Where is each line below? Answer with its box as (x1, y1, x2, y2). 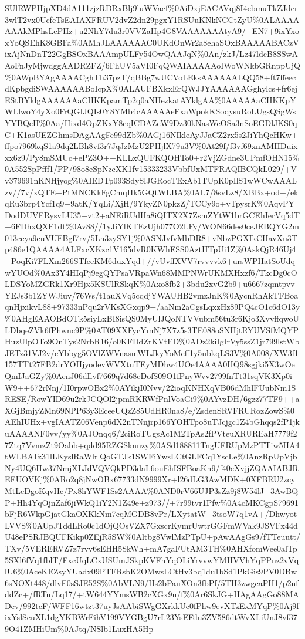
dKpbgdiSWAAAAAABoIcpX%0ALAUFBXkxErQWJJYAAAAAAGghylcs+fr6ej (5, 82, 298, 94)
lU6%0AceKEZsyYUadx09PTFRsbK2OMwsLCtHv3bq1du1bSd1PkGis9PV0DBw (5, 565, 297, 577)
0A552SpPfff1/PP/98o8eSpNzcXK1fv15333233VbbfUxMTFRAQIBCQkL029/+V (5, 163, 297, 175)
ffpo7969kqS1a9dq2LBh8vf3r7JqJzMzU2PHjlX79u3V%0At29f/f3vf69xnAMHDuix (5, 140, 298, 152)
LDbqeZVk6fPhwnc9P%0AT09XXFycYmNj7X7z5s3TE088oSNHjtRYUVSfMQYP (5, 323, 299, 336)
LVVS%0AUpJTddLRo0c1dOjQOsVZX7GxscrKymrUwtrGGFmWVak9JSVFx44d (5, 519, 298, 531)
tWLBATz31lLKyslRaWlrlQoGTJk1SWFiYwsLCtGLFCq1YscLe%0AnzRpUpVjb (5, 450, 297, 462)
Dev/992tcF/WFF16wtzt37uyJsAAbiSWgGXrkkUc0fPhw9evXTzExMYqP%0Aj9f (5, 599, 299, 611)
